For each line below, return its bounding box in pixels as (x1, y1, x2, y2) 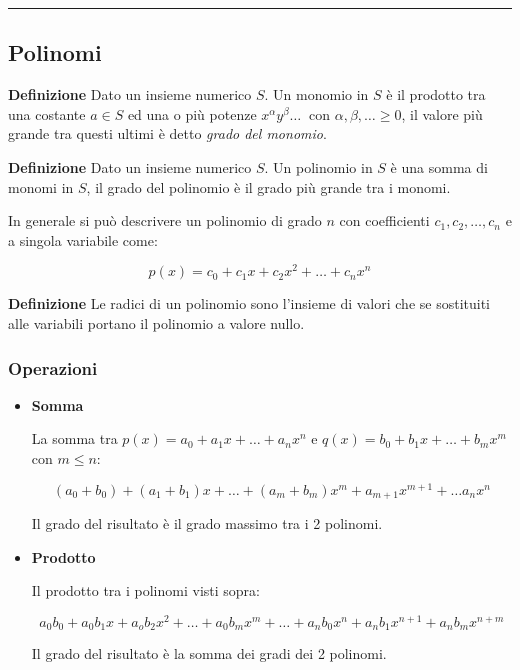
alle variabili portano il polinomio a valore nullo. (8, 313, 305, 334)
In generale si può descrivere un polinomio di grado (8, 210, 322, 231)
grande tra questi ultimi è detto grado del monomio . (8, 123, 327, 144)
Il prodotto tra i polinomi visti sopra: (31, 580, 260, 601)
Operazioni (8, 355, 98, 380)
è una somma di (390, 156, 488, 177)
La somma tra (31, 428, 118, 449)
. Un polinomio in (264, 156, 373, 177)
